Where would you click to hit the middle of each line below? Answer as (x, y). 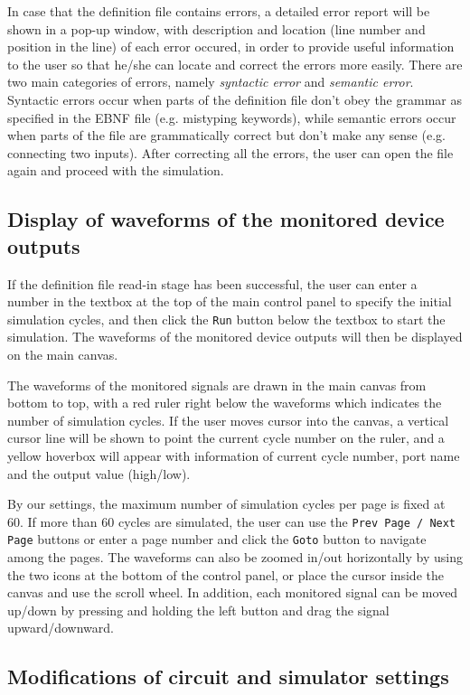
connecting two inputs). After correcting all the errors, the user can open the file (230, 152)
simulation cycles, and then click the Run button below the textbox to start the (226, 319)
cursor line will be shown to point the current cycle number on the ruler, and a (226, 438)
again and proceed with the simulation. (116, 170)
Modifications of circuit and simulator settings (228, 676)
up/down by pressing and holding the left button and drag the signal (198, 610)
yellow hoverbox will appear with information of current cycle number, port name (234, 455)
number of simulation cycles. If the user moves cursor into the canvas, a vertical (228, 420)
